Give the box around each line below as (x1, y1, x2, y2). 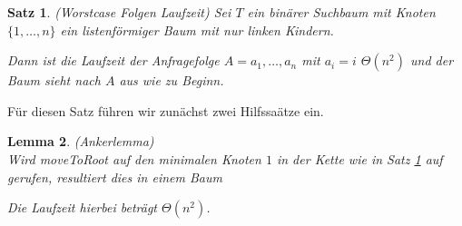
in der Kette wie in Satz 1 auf (276, 149, 443, 168)
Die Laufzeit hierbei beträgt (7, 198, 158, 217)
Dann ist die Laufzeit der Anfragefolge (7, 51, 220, 70)
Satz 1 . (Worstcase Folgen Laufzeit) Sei (7, 3, 231, 21)
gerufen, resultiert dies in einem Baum (7, 167, 222, 186)
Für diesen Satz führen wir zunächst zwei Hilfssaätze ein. (7, 101, 324, 120)
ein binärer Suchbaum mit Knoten (247, 3, 436, 21)
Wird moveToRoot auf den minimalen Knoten (7, 149, 261, 168)
